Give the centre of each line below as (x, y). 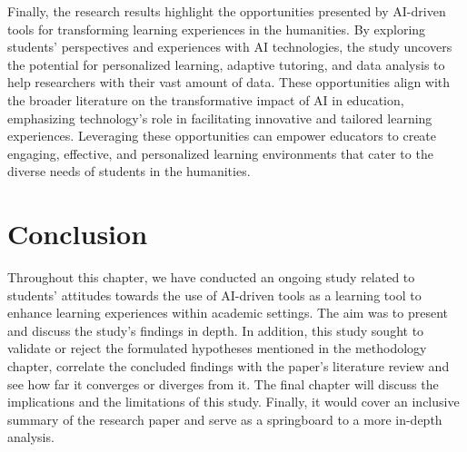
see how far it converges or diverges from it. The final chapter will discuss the (223, 383)
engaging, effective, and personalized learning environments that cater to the (220, 153)
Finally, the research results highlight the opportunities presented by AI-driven (227, 11)
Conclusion (78, 234)
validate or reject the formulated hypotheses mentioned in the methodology (217, 348)
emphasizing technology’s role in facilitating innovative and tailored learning (220, 118)
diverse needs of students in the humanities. (129, 171)
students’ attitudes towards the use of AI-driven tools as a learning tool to (214, 295)
